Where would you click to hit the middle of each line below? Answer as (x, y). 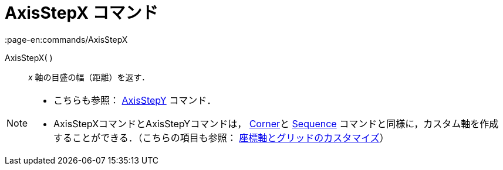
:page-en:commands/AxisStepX (66, 39)
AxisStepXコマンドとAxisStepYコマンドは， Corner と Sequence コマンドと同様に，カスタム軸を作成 (276, 123)
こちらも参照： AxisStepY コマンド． (135, 100)
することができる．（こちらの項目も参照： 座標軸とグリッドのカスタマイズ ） (221, 137)
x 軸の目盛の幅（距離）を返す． (89, 77)
